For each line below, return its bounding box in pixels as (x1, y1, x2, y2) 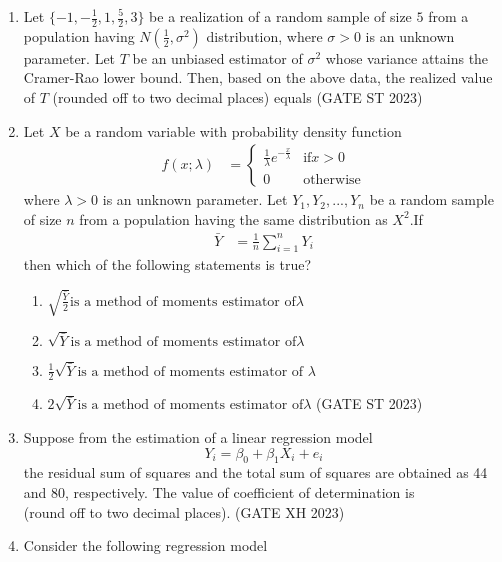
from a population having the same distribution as (79, 208, 388, 229)
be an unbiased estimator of (132, 47, 303, 68)
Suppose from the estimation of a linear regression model (23, 427, 373, 448)
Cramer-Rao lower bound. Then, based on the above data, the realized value (23, 67, 493, 88)
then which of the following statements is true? (23, 254, 312, 275)
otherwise (303, 172, 361, 187)
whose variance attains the (325, 47, 489, 68)
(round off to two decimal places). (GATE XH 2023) (23, 501, 345, 522)
